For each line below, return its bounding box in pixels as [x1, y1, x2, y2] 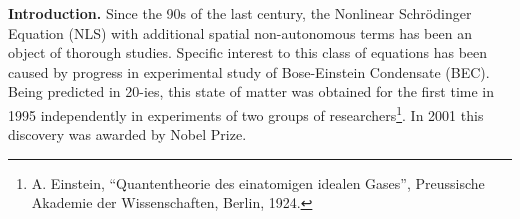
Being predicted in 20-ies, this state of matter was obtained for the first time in [8, 81, 495, 102]
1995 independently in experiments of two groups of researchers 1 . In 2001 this [8, 101, 484, 125]
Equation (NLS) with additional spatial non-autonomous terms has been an [8, 22, 472, 43]
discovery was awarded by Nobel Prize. [8, 124, 247, 145]
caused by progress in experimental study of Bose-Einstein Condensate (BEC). [8, 61, 490, 82]
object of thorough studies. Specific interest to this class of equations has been [8, 42, 488, 63]
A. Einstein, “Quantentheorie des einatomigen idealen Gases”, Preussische [31, 172, 485, 193]
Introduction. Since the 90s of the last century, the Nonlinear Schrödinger [8, 3, 472, 23]
